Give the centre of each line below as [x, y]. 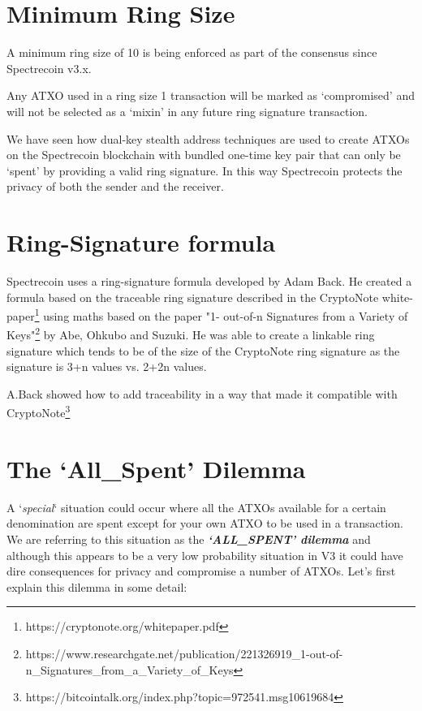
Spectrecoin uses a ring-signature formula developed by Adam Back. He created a [209, 281]
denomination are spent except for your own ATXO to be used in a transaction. [205, 523]
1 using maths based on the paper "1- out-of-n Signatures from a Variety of [221, 315]
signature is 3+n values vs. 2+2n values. [107, 366]
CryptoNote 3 [39, 412]
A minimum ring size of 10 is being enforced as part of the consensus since [192, 52]
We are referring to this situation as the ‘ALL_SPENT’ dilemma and [189, 539]
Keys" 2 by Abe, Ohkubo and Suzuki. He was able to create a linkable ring [191, 334]
